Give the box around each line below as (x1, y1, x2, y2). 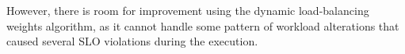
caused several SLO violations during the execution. (6, 33, 258, 49)
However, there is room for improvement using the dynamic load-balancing (6, 2, 369, 18)
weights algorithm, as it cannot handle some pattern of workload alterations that (6, 17, 399, 34)
